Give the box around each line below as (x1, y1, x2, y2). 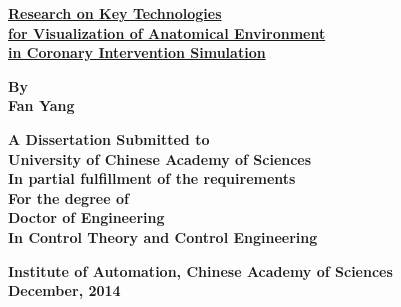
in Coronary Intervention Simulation (8, 42, 266, 63)
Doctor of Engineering (8, 207, 165, 228)
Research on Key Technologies (8, 3, 222, 23)
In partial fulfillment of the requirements (8, 168, 296, 189)
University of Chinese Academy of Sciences (8, 148, 312, 169)
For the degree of (8, 187, 129, 208)
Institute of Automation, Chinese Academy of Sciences (8, 260, 393, 281)
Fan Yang (8, 95, 75, 116)
